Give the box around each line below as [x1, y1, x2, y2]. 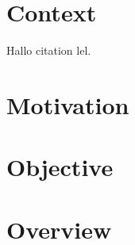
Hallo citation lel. [6, 42, 91, 59]
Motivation [6, 88, 129, 121]
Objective [6, 151, 114, 183]
